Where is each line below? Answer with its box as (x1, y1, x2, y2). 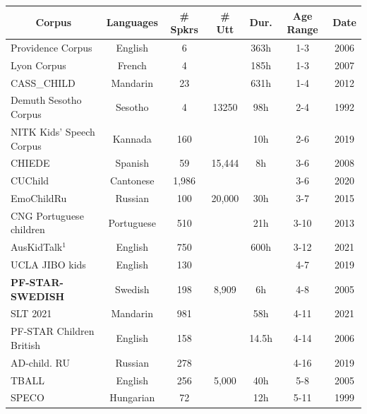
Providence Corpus (11, 40, 92, 54)
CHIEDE (11, 155, 50, 170)
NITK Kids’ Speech (11, 124, 95, 138)
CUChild (11, 173, 49, 188)
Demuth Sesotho (11, 93, 82, 107)
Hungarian (109, 390, 155, 405)
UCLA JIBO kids (11, 257, 86, 272)
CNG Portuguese (11, 208, 84, 223)
